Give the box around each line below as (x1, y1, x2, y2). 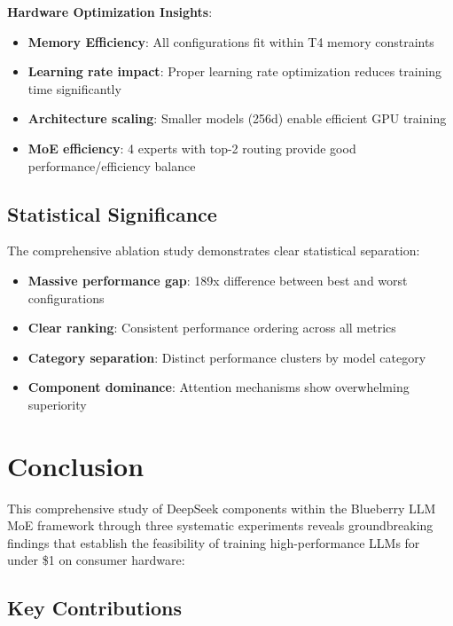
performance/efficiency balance (27, 156, 196, 175)
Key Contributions (7, 594, 183, 622)
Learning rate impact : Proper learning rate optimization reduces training (27, 62, 442, 81)
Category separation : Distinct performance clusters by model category (27, 348, 426, 366)
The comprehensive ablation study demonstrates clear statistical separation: (7, 241, 420, 260)
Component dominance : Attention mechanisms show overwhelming (27, 378, 410, 396)
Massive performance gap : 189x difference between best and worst (27, 270, 408, 289)
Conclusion (7, 447, 144, 483)
